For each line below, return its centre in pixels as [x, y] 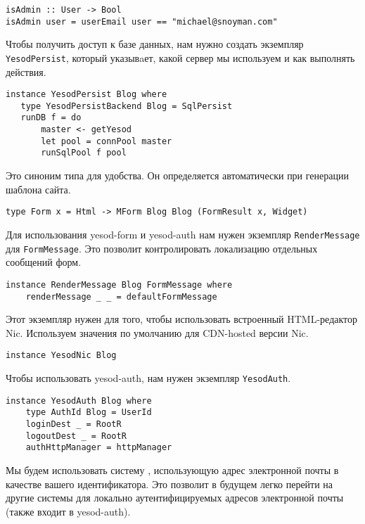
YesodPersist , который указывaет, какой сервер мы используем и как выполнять [180, 57]
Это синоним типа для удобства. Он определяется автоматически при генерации [177, 175]
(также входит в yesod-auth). [68, 511]
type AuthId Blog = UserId [89, 413]
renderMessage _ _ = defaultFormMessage [121, 296]
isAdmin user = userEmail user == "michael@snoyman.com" [142, 21]
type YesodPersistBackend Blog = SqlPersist [127, 106]
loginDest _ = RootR [73, 424]
